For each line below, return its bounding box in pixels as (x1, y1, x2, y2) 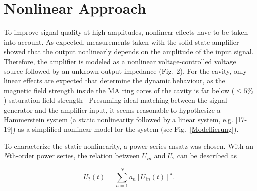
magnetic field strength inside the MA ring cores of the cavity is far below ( (4, 85, 235, 95)
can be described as (177, 150, 237, 161)
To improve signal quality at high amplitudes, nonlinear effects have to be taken (4, 27, 248, 37)
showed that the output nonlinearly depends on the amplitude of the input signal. (4, 46, 254, 57)
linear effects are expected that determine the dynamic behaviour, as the (4, 75, 225, 86)
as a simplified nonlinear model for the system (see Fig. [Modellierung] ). (17, 124, 239, 134)
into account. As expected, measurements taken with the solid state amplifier (4, 36, 239, 47)
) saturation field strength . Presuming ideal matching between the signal (4, 95, 227, 105)
